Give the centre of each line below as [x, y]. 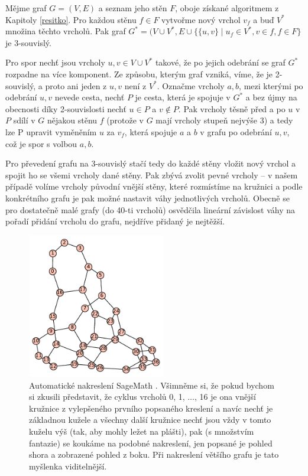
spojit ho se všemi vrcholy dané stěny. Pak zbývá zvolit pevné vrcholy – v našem [152, 175]
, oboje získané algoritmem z [227, 8]
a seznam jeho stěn [133, 8]
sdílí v [24, 120]
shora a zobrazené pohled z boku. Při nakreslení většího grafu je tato [154, 454]
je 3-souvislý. [28, 42]
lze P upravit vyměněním [51, 131]
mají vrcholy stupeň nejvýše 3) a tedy [224, 120]
